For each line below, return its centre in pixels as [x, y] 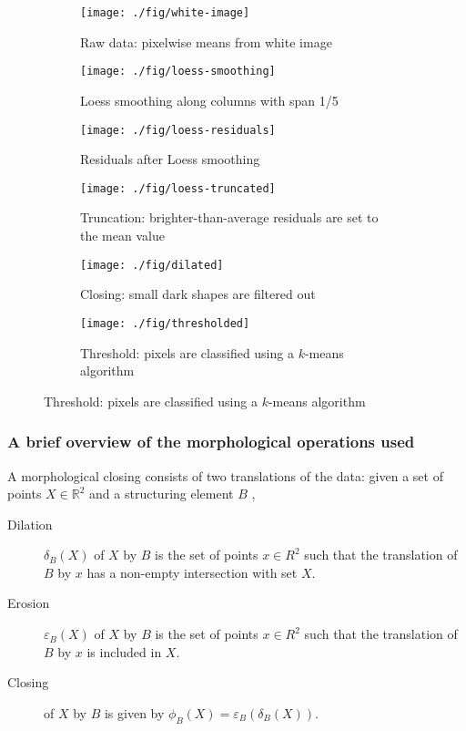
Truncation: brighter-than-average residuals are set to [229, 217]
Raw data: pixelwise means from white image [206, 41]
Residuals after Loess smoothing [170, 159]
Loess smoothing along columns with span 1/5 [209, 100]
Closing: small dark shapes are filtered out [198, 294]
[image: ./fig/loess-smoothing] [178, 72]
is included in [124, 651]
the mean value [122, 235]
